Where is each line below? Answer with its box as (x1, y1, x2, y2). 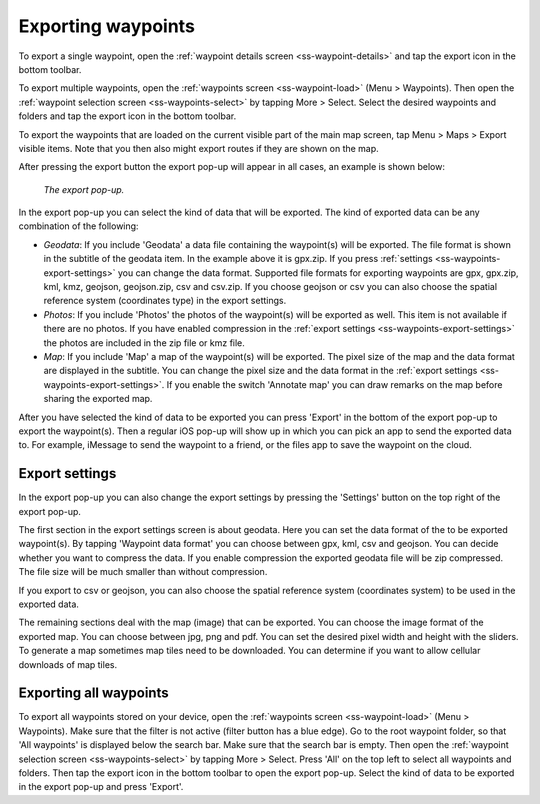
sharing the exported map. (43, 393, 153, 405)
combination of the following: (18, 220, 139, 232)
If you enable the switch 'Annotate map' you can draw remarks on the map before (166, 378, 503, 390)
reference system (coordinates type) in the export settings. (43, 295, 287, 307)
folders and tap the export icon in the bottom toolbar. (18, 110, 237, 122)
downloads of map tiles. (18, 658, 118, 670)
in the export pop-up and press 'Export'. (18, 781, 184, 793)
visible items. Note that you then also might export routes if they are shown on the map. (18, 142, 379, 154)
